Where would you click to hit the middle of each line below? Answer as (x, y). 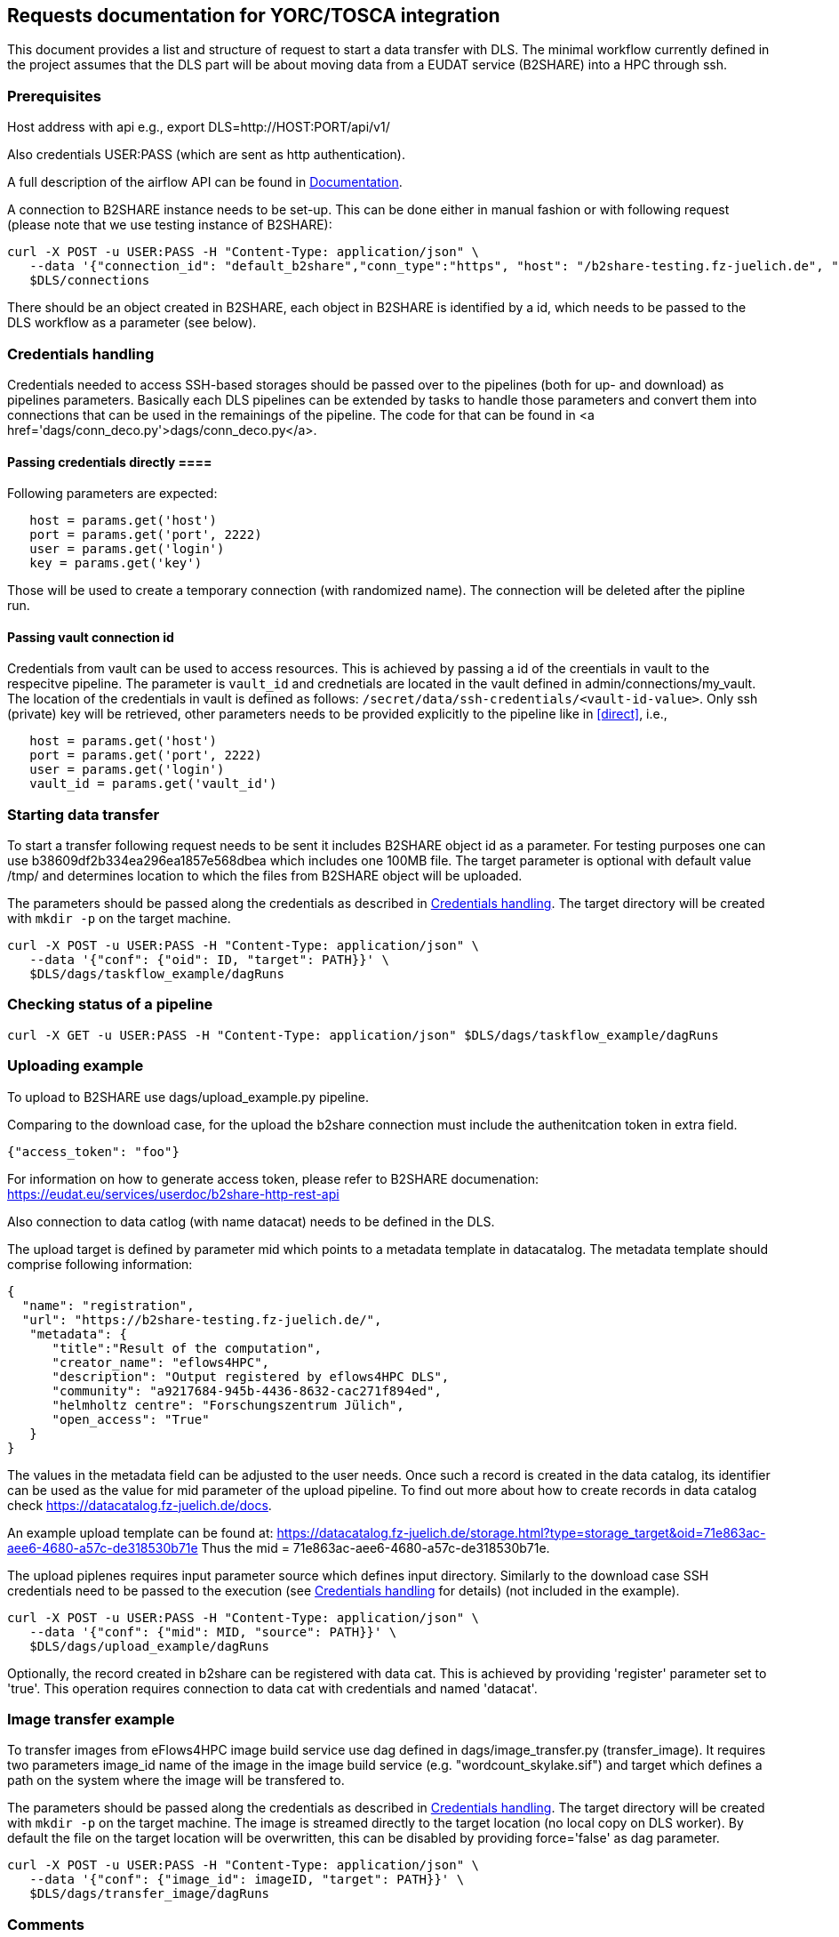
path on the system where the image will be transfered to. (176, 1780)
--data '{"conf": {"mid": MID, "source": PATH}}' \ (213, 1632)
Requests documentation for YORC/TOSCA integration (254, 16)
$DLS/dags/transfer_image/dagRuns (150, 1894)
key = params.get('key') (116, 563)
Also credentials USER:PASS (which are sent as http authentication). (206, 155)
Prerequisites (54, 96)
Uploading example (76, 1066)
